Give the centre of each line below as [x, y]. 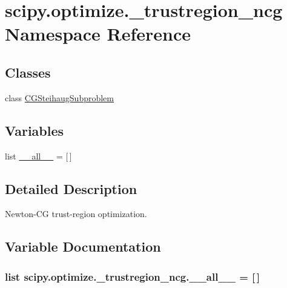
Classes [28, 72]
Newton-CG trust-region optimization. [76, 214]
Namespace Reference [98, 34]
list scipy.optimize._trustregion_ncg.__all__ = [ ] [133, 276]
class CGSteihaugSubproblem [59, 97]
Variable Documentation [83, 246]
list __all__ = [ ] [38, 156]
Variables [35, 130]
